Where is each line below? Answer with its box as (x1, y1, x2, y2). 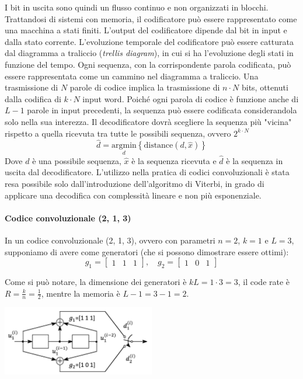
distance (144, 141, 173, 150)
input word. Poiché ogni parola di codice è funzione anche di (82, 92, 299, 105)
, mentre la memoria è (41, 287, 120, 299)
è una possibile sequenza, (32, 154, 121, 166)
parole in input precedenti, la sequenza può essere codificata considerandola (27, 104, 297, 116)
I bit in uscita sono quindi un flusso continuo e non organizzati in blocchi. (5, 1, 269, 13)
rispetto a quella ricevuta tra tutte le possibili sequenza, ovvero (5, 127, 231, 139)
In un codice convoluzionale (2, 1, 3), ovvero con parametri (5, 234, 215, 246)
